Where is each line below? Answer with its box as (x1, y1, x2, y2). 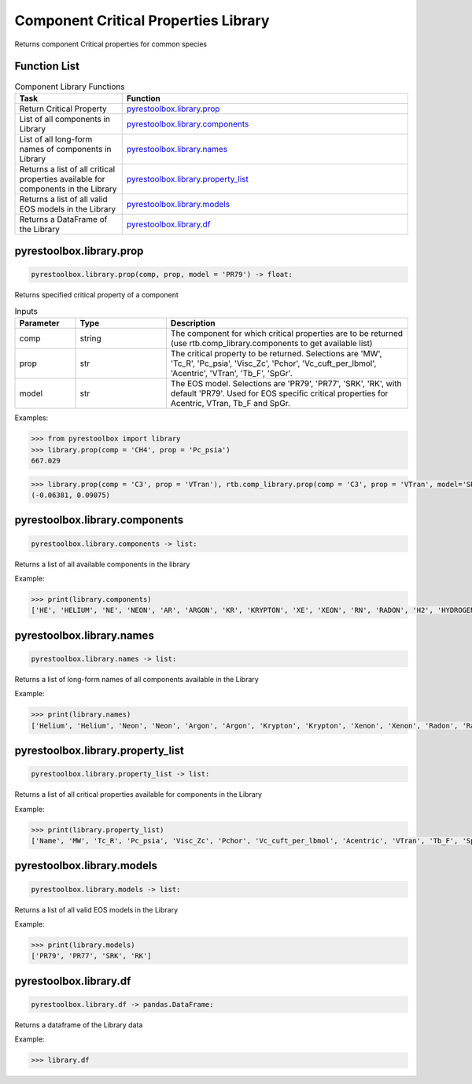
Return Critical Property (19, 103, 108, 114)
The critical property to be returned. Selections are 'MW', (170, 348, 382, 359)
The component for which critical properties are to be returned (170, 328, 404, 339)
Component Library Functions (14, 81, 125, 92)
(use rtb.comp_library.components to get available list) (170, 338, 373, 349)
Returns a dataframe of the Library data (14, 1019, 143, 1030)
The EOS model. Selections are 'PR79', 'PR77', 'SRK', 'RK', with (170, 378, 402, 389)
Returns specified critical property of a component (14, 290, 179, 300)
